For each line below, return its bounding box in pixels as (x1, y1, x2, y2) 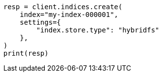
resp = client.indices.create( (3, 3, 123, 11)
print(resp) (3, 49, 49, 57)
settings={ (19, 18, 61, 26)
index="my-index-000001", (19, 11, 119, 18)
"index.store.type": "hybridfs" (36, 26, 160, 34)
